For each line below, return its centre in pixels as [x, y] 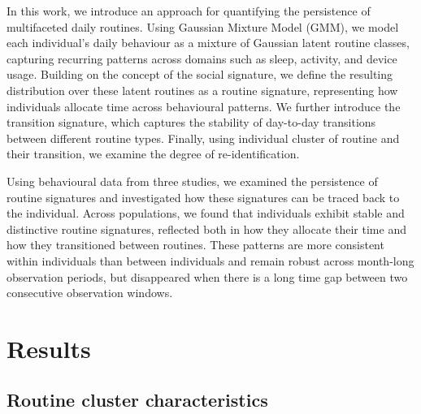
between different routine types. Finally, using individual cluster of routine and [203, 138]
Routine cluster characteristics [137, 400]
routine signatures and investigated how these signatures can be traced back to [203, 197]
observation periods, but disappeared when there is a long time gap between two [207, 276]
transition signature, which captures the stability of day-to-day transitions [191, 122]
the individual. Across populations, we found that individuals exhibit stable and [206, 213]
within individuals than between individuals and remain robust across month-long [210, 260]
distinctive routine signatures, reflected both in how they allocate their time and [206, 229]
